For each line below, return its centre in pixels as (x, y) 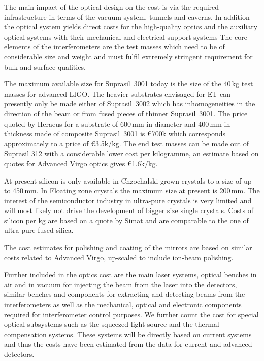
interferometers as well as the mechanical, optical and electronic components (123, 304)
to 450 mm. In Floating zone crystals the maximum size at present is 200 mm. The (132, 190)
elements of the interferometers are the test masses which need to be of (114, 47)
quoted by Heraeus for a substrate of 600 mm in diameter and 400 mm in (117, 123)
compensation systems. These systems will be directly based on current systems (128, 334)
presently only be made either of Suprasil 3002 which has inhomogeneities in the (130, 103)
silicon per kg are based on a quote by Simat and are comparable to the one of (126, 220)
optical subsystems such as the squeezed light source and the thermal (112, 324)
